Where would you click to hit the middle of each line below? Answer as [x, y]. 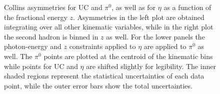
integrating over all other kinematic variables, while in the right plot [109, 27]
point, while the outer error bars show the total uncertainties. [98, 85]
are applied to [165, 46]
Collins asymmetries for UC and [53, 7]
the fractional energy [36, 17]
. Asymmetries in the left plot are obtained [139, 17]
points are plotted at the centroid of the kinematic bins [128, 56]
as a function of [187, 7]
